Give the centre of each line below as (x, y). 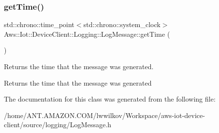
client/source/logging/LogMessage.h (58, 125)
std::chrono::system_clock (122, 24)
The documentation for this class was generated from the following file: (110, 99)
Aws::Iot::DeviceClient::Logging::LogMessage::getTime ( (87, 34)
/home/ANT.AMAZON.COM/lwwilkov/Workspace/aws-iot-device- (105, 115)
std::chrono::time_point (39, 24)
